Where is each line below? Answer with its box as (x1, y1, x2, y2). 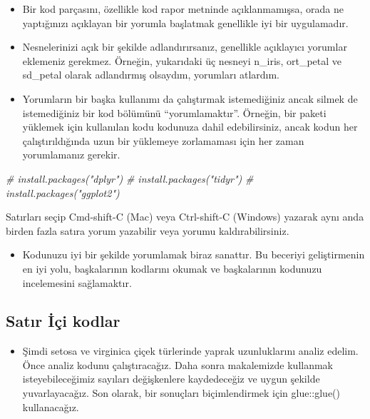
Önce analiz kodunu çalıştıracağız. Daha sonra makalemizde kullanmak (22, 357, 334, 372)
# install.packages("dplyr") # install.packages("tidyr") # (6, 171, 254, 186)
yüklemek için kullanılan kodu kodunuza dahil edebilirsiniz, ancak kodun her (22, 119, 358, 134)
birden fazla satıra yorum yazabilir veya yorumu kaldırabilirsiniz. (6, 223, 289, 238)
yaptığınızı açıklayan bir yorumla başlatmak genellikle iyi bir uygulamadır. (22, 15, 349, 30)
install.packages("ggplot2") (6, 185, 120, 200)
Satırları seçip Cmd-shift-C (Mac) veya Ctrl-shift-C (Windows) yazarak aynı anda (6, 209, 364, 224)
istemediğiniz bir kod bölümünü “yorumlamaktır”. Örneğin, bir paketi (22, 105, 327, 120)
